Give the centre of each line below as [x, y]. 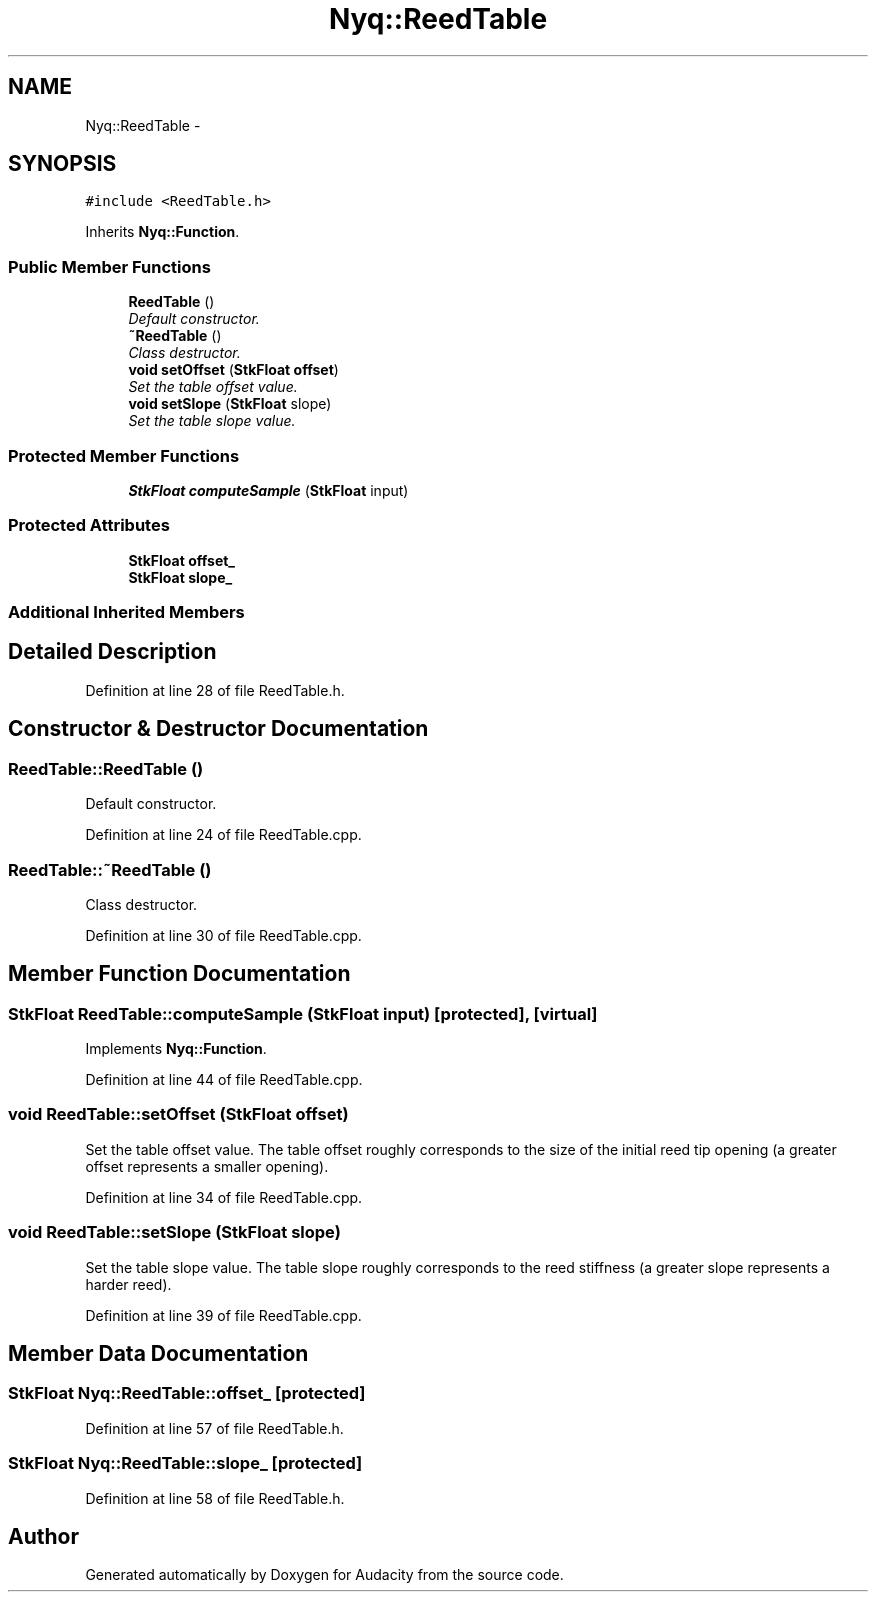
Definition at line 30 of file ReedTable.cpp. [223, 935]
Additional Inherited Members [126, 612]
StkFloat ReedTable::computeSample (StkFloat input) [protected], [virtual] [303, 1013]
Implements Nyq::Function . [176, 1049]
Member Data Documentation [158, 1354]
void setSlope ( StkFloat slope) [230, 404]
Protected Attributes [89, 525]
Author [43, 1536]
